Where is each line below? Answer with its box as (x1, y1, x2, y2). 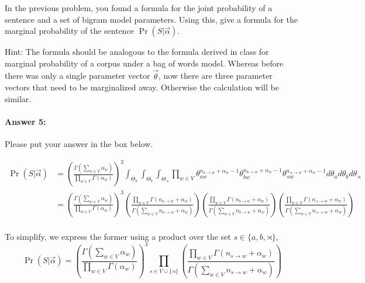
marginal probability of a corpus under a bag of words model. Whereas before (5, 57, 284, 69)
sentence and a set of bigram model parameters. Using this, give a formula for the (5, 13, 298, 25)
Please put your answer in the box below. (5, 138, 153, 150)
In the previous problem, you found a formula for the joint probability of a (5, 2, 273, 13)
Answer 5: (5, 115, 46, 127)
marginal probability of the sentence (5, 25, 135, 37)
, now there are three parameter (158, 69, 273, 82)
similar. (5, 92, 32, 104)
